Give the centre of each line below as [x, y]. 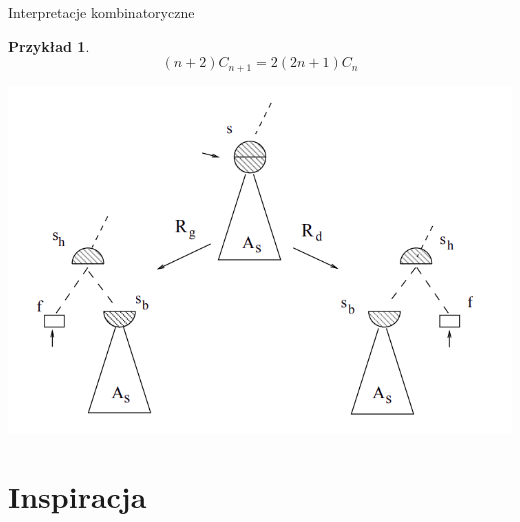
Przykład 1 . [49, 45]
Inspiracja [77, 496]
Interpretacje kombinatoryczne [101, 12]
